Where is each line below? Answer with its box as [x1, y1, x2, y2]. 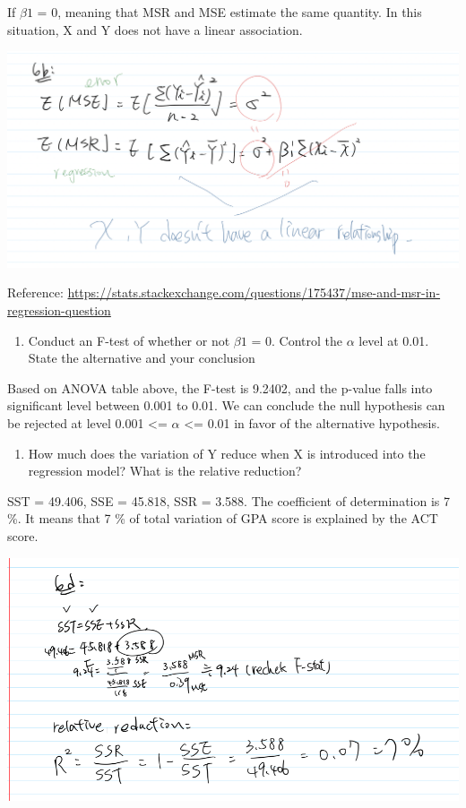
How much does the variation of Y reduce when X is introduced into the [28, 443, 426, 462]
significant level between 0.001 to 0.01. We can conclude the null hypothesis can [7, 396, 445, 415]
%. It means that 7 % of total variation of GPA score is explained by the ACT [7, 509, 438, 528]
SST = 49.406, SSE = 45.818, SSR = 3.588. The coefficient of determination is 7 [7, 491, 451, 510]
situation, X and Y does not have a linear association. [7, 20, 303, 39]
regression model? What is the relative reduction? [28, 461, 302, 480]
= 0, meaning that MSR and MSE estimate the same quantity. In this [37, 3, 422, 21]
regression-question [7, 301, 111, 320]
